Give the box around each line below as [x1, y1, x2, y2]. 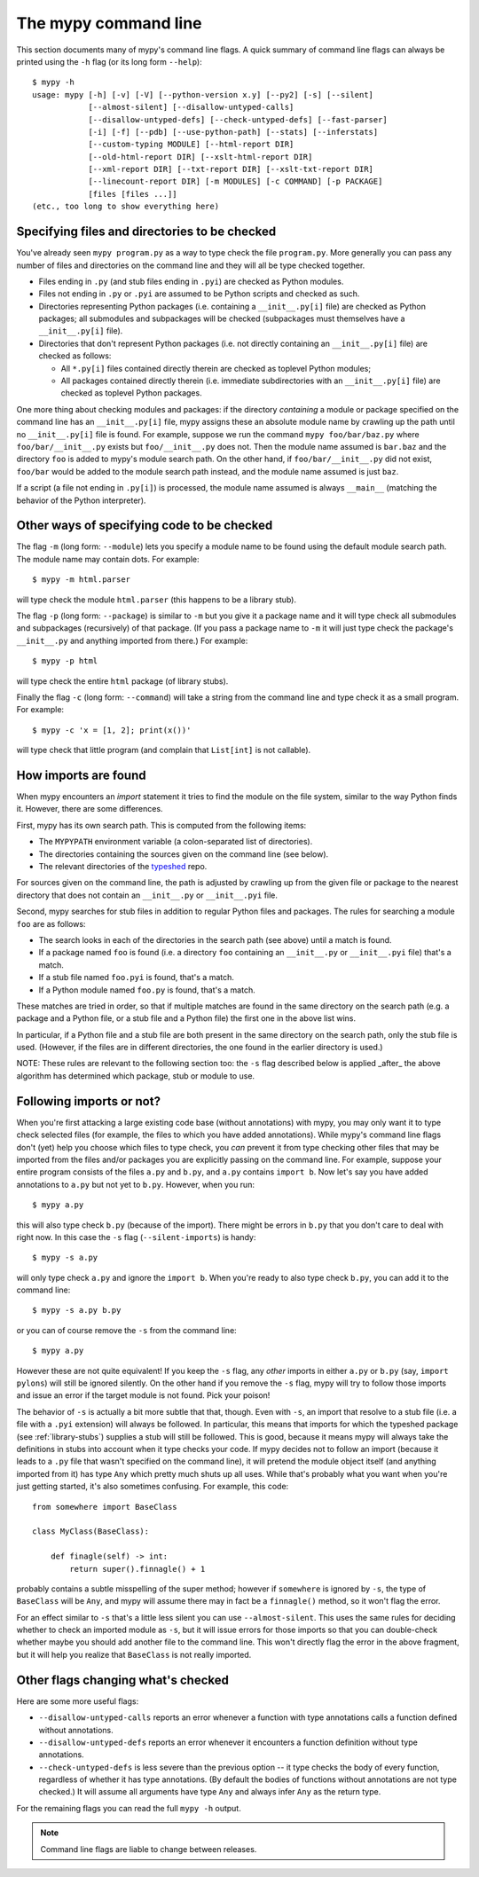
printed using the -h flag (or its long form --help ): [16, 56, 203, 67]
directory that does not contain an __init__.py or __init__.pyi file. [16, 890, 279, 900]
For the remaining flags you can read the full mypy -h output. [16, 1802, 241, 1813]
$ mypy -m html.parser [32, 575, 131, 585]
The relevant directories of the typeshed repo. [38, 861, 208, 872]
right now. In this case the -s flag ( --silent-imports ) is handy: [16, 1231, 256, 1242]
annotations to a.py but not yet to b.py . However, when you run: [16, 1179, 255, 1190]
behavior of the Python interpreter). [16, 495, 146, 506]
